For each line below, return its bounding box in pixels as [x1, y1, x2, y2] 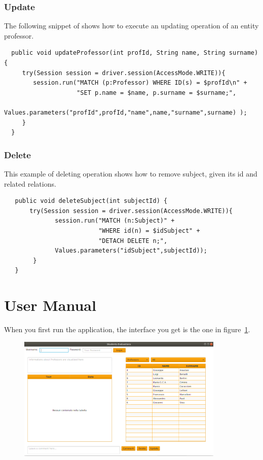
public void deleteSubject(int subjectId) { [15, 197, 168, 205]
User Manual [4, 295, 96, 315]
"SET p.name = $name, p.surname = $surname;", [77, 89, 237, 96]
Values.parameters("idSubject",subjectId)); [55, 247, 207, 255]
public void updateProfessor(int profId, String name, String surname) [11, 49, 258, 57]
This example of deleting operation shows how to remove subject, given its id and [4, 168, 257, 179]
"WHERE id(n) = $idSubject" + [98, 227, 200, 234]
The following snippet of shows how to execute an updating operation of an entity [4, 20, 259, 31]
